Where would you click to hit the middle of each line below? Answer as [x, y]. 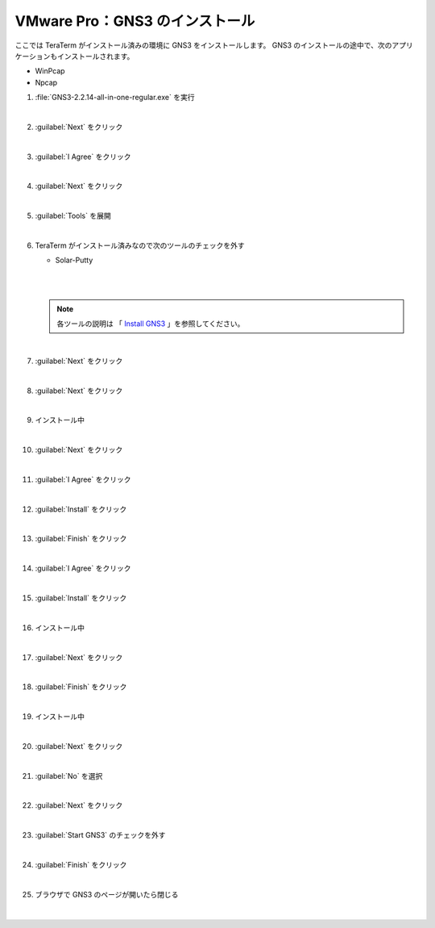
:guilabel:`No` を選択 [69, 775]
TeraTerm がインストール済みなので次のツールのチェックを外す [140, 245]
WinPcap [50, 71]
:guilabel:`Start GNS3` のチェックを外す [100, 835]
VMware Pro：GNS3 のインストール [135, 21]
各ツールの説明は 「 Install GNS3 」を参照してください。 [151, 324]
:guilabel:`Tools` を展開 [73, 216]
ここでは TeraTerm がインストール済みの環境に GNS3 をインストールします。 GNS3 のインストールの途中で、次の [203, 45]
